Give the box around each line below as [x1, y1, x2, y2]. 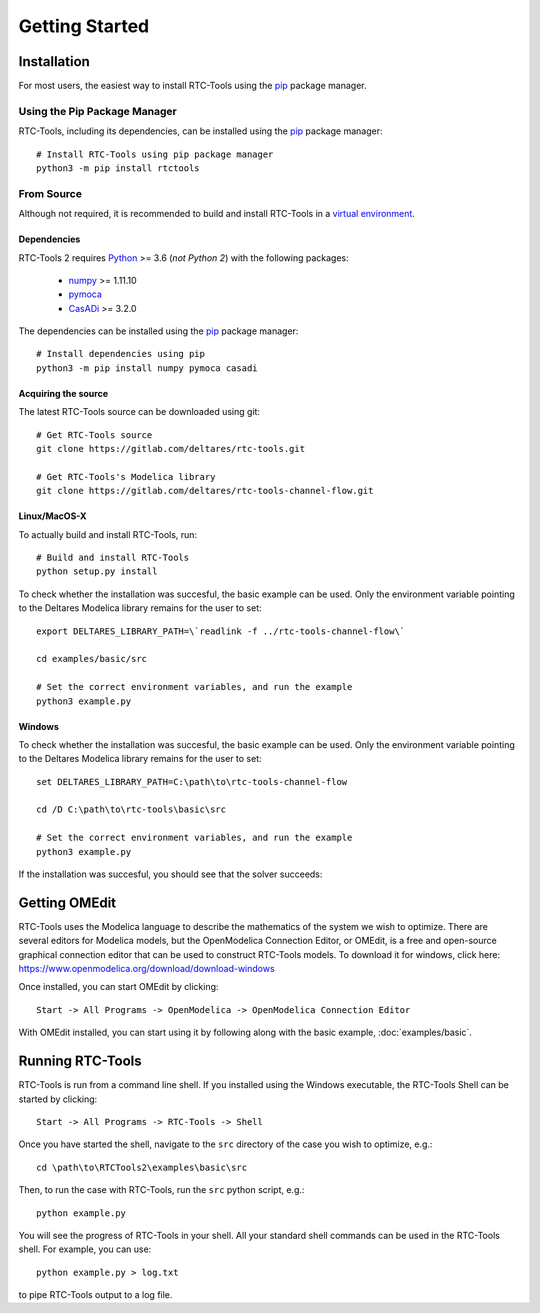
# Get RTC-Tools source [36, 429, 153, 440]
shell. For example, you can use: [18, 1243, 152, 1255]
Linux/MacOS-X [18, 510, 87, 522]
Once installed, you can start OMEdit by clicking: [18, 981, 219, 993]
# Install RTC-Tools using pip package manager [36, 148, 274, 160]
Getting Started [18, 15, 150, 37]
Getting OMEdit [18, 894, 117, 911]
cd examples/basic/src [36, 653, 148, 665]
